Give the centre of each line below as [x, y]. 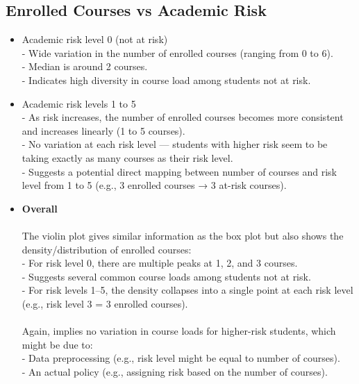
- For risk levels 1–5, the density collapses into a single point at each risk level [187, 290]
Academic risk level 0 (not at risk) [95, 39]
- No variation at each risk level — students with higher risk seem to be [175, 144]
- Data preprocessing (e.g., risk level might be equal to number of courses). [181, 358]
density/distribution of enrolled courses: [107, 249]
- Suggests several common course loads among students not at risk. [166, 276]
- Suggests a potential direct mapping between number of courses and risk [179, 171]
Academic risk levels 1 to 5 [79, 103]
